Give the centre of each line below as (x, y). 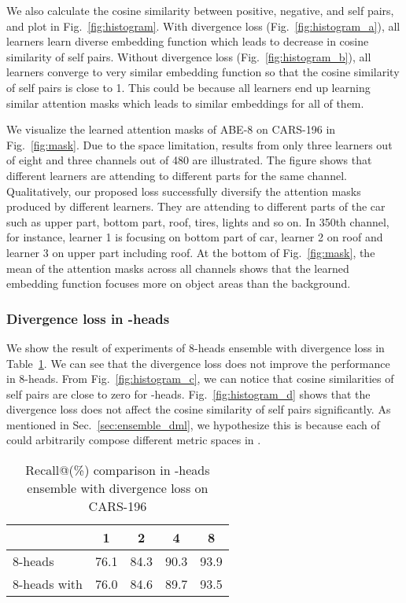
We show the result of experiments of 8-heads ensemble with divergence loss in (196, 347)
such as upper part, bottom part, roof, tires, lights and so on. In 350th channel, (198, 221)
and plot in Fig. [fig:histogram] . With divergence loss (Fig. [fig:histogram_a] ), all (203, 26)
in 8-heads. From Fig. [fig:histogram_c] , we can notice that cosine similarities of (200, 379)
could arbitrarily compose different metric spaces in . (134, 440)
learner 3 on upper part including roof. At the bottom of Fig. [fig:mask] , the (191, 252)
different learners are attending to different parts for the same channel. (177, 175)
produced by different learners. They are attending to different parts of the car (196, 206)
